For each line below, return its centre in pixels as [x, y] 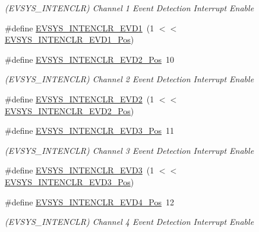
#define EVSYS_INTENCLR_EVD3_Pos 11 [89, 130]
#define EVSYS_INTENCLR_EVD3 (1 [80, 170]
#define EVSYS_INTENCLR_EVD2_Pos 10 [89, 59]
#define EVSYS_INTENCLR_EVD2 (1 [80, 99]
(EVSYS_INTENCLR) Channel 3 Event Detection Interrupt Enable [129, 150]
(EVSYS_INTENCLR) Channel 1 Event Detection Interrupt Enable [129, 8]
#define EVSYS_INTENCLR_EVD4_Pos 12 [89, 202]
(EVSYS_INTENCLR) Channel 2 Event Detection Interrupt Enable [129, 79]
